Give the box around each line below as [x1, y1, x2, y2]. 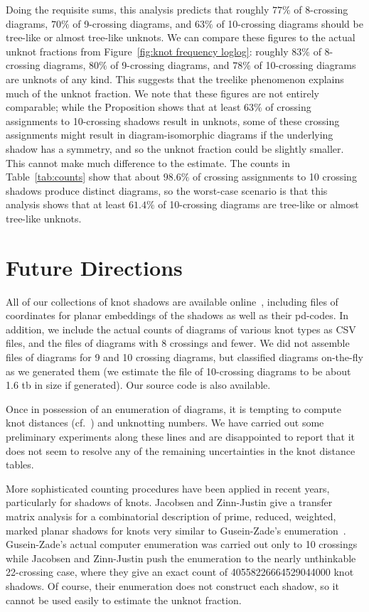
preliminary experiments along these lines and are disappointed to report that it [6, 429, 355, 444]
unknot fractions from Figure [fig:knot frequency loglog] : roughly [6, 43, 289, 58]
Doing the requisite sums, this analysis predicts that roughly [6, 2, 269, 16]
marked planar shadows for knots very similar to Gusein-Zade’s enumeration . [6, 522, 346, 537]
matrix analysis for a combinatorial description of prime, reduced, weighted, [6, 508, 336, 523]
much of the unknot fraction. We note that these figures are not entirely [6, 85, 319, 100]
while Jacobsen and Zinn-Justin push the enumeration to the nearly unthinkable [6, 550, 356, 565]
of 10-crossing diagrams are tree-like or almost [158, 197, 359, 212]
